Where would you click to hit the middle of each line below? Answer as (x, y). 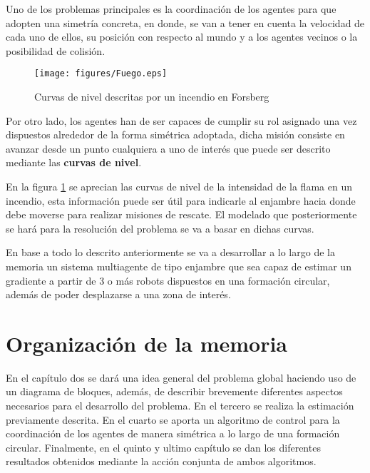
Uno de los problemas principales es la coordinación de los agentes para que (171, 9)
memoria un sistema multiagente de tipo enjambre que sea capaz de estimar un (179, 266)
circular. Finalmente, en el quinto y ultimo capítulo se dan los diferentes (163, 447)
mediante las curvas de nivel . (74, 162)
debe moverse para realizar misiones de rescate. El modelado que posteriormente (181, 214)
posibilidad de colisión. (56, 50)
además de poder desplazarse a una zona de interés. (118, 294)
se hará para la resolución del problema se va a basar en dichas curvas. (160, 228)
